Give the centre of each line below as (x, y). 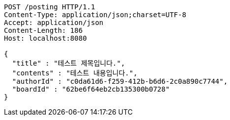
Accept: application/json (54, 23)
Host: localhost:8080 (45, 38)
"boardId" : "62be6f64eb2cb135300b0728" (91, 89)
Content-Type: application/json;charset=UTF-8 (95, 15)
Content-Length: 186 (43, 30)
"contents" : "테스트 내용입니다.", (75, 73)
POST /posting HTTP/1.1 (50, 7)
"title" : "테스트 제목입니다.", (69, 63)
